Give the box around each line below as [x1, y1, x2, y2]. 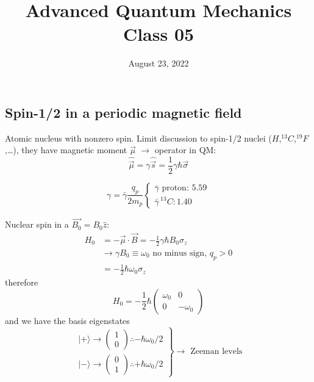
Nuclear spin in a [5, 218, 69, 231]
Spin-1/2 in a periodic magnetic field [5, 103, 242, 121]
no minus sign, [152, 248, 207, 258]
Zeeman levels [190, 347, 243, 356]
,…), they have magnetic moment [5, 143, 127, 156]
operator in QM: [154, 143, 216, 156]
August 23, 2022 [128, 57, 189, 70]
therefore [5, 276, 38, 289]
